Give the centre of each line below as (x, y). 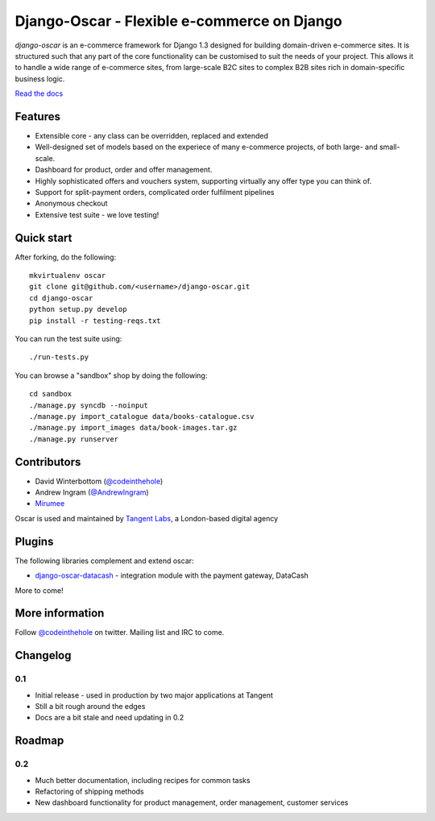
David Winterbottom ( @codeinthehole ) (99, 481)
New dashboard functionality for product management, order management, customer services (192, 802)
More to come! (39, 590)
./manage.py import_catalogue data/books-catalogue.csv (142, 416)
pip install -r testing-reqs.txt (95, 321)
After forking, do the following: (66, 257)
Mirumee (50, 504)
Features (37, 116)
